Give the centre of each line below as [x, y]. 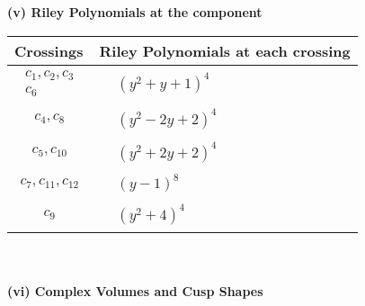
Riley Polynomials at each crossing [225, 50]
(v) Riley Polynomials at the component [135, 12]
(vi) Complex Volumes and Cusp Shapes [135, 290]
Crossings [49, 50]
